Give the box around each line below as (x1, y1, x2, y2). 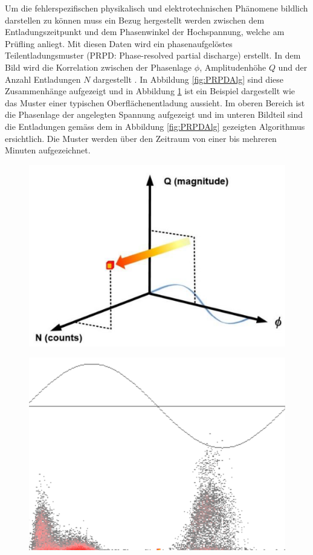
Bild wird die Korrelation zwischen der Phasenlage (5, 60, 192, 73)
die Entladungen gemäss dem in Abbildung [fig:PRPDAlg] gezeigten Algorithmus (5, 120, 305, 132)
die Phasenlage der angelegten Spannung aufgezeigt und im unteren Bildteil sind (5, 108, 303, 121)
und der (278, 60, 308, 73)
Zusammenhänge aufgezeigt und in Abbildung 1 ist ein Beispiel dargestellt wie (5, 85, 295, 97)
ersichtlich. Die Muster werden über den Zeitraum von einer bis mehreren (5, 132, 277, 144)
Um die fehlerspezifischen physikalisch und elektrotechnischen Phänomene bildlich (5, 2, 308, 14)
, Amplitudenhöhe (199, 60, 266, 73)
